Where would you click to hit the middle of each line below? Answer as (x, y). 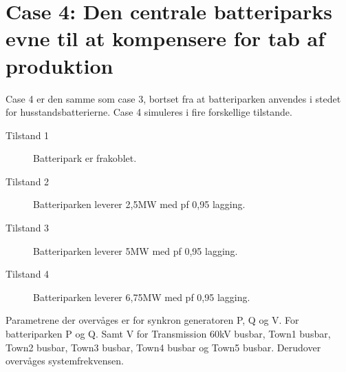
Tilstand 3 (28, 228)
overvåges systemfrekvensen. (65, 361)
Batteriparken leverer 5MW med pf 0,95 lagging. (136, 250)
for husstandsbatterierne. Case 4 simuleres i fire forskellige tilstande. (149, 112)
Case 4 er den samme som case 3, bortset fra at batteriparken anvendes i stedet (173, 98)
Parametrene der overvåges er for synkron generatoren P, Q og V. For (152, 320)
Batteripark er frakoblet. (85, 158)
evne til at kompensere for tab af (165, 38)
